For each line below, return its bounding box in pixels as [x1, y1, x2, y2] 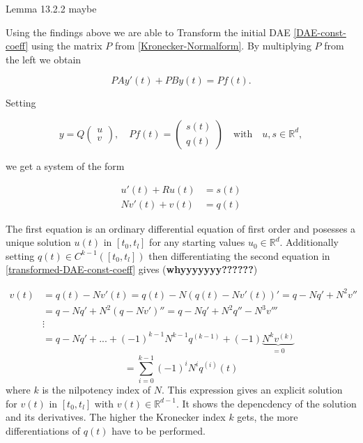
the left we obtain [6, 52, 82, 66]
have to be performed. [111, 423, 206, 437]
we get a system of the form [6, 158, 125, 173]
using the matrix [31, 38, 102, 53]
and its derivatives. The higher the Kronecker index [6, 410, 226, 424]
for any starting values [149, 235, 245, 249]
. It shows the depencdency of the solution [176, 396, 357, 410]
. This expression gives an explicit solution [162, 382, 343, 397]
